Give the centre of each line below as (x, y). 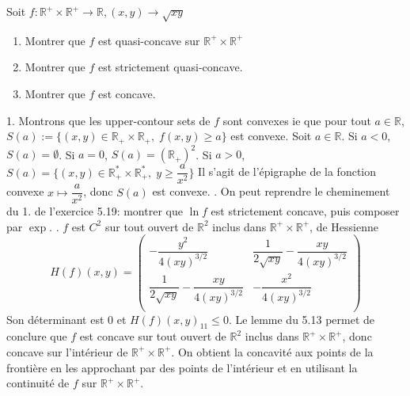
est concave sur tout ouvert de (153, 336)
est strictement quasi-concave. (170, 67)
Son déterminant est (55, 319)
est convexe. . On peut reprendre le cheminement (271, 191)
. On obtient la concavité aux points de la (272, 351)
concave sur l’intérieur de (67, 351)
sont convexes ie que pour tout (297, 120)
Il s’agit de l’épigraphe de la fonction (287, 171)
